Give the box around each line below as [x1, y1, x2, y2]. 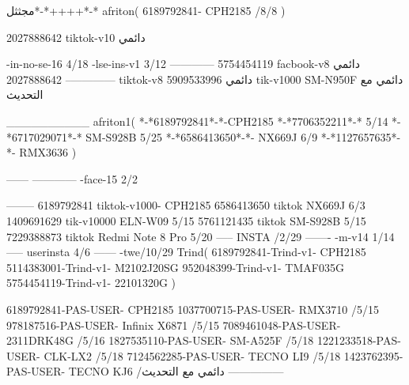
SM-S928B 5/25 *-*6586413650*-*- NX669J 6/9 [85, 128, 318, 145]
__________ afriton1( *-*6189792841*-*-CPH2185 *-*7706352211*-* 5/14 [6, 112, 388, 129]
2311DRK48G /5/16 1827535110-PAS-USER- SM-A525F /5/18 [6, 332, 314, 349]
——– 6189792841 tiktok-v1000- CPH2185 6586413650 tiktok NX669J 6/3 [6, 197, 365, 213]
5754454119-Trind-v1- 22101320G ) [6, 274, 176, 291]
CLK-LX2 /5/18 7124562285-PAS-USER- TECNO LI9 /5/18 [44, 347, 341, 364]
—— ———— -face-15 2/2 [6, 170, 138, 187]
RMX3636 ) [19, 144, 77, 160]
